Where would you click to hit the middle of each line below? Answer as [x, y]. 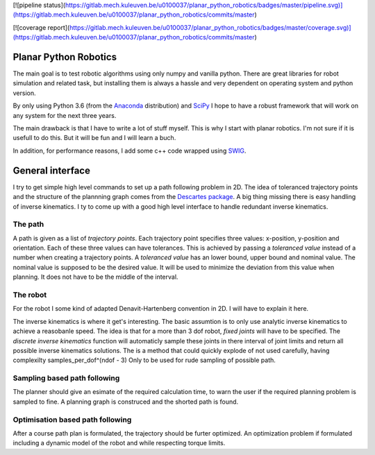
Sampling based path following [66, 378]
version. [24, 93]
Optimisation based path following [72, 420]
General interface [51, 170]
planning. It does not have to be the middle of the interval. [95, 277]
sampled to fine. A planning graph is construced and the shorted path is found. [126, 402]
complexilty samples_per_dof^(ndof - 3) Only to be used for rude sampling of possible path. [144, 360]
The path [28, 224]
